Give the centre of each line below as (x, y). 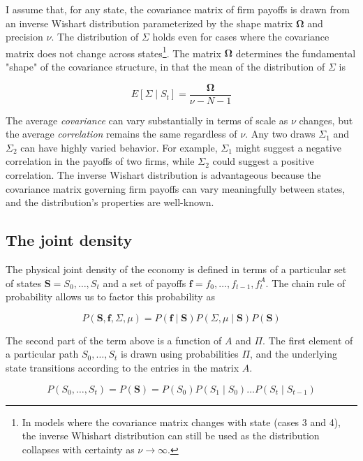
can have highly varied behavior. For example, (119, 147)
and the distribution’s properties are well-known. (110, 202)
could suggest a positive (263, 161)
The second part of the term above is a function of (114, 340)
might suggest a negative (288, 147)
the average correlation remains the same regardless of (121, 134)
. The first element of (308, 340)
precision (24, 37)
